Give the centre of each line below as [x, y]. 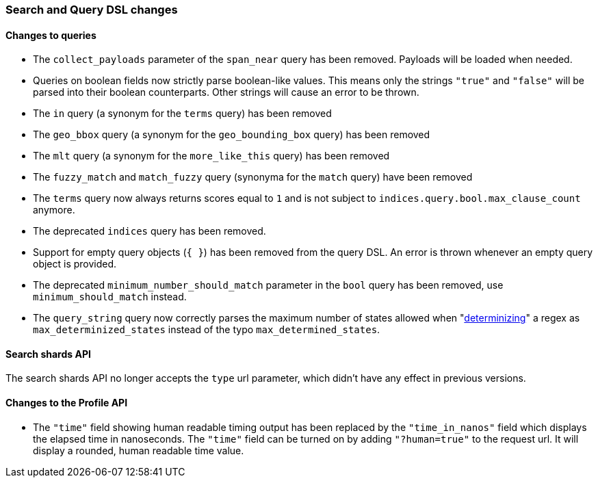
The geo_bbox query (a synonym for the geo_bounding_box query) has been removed [232, 135]
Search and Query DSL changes [92, 10]
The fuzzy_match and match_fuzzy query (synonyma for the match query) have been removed [253, 177]
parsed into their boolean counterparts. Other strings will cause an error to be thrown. [226, 92]
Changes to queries [51, 35]
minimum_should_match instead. [110, 297]
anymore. [54, 210]
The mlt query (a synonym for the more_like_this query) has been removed [211, 156]
